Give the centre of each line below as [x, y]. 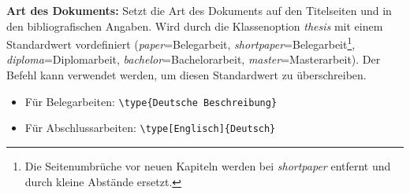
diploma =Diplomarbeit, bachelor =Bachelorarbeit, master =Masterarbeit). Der [194, 59]
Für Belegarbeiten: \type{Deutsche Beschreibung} [151, 101]
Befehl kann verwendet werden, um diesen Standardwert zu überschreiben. [186, 75]
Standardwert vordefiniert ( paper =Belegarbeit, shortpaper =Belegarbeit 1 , [181, 43]
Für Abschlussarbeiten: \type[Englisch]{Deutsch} [150, 128]
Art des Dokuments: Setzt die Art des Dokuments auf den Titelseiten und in [199, 10]
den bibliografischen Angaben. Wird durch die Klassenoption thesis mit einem [195, 26]
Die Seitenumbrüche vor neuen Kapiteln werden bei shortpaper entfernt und [208, 165]
